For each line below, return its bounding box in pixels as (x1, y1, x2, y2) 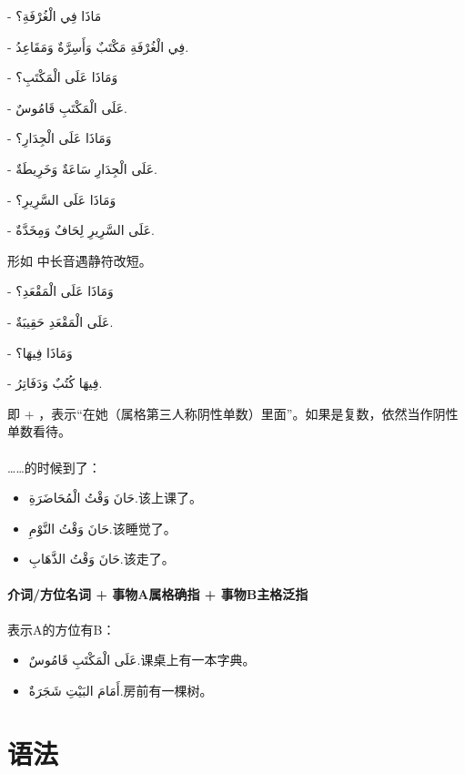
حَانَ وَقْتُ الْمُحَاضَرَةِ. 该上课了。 (28, 488, 202, 507)
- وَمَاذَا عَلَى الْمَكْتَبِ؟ (7, 67, 118, 87)
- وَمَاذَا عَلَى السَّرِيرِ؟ (7, 189, 116, 209)
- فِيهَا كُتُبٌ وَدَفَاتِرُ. (7, 373, 103, 392)
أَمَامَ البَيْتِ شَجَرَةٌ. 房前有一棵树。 (28, 680, 213, 699)
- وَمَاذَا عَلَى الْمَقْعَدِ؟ (7, 281, 114, 300)
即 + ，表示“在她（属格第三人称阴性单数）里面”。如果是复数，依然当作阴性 (7, 403, 459, 423)
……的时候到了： (7, 457, 101, 476)
